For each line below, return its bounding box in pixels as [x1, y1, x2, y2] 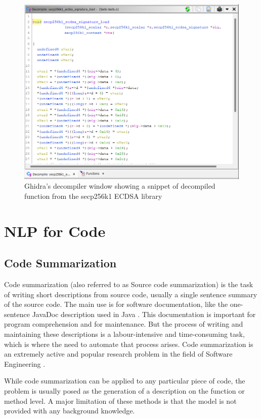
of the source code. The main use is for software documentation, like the [4, 299, 228, 309]
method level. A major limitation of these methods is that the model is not [4, 395, 237, 406]
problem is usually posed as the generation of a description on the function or [4, 385, 245, 396]
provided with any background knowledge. [4, 405, 135, 416]
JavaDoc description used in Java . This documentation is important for [32, 308, 256, 319]
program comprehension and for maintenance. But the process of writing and [4, 319, 243, 329]
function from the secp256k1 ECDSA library [24, 190, 162, 201]
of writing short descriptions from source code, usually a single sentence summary [4, 289, 257, 299]
